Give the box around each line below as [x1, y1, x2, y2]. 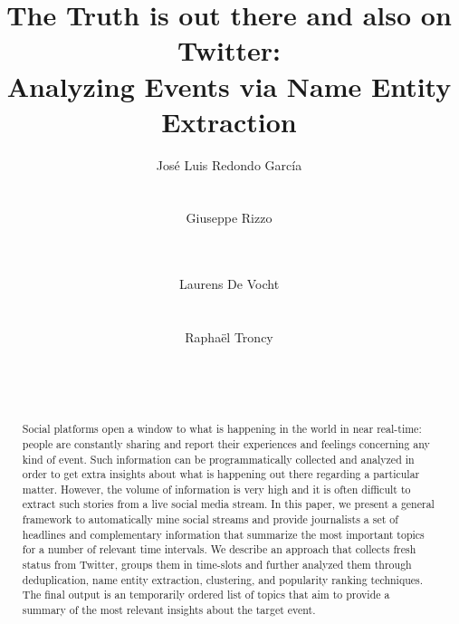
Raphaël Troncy [185, 328, 273, 347]
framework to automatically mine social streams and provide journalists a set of [22, 512, 398, 527]
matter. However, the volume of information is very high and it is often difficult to [22, 481, 411, 496]
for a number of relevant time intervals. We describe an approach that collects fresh [22, 542, 416, 557]
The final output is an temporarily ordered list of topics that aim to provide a [22, 587, 390, 602]
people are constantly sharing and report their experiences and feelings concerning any [22, 436, 430, 451]
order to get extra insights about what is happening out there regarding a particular [22, 466, 420, 482]
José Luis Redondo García [156, 155, 302, 174]
